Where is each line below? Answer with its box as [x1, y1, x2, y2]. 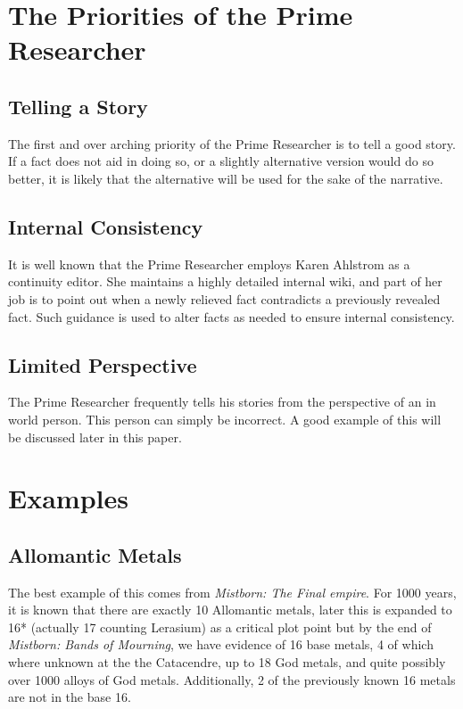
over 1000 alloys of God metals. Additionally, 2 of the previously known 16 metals [8, 670, 456, 688]
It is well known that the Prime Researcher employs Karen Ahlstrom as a [8, 254, 410, 273]
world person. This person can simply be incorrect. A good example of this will [8, 409, 442, 428]
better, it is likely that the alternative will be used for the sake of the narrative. [8, 169, 443, 187]
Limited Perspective [8, 350, 197, 378]
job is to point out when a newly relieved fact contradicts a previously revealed [8, 289, 441, 308]
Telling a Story [8, 92, 148, 120]
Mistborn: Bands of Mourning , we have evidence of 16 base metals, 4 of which [8, 635, 434, 654]
